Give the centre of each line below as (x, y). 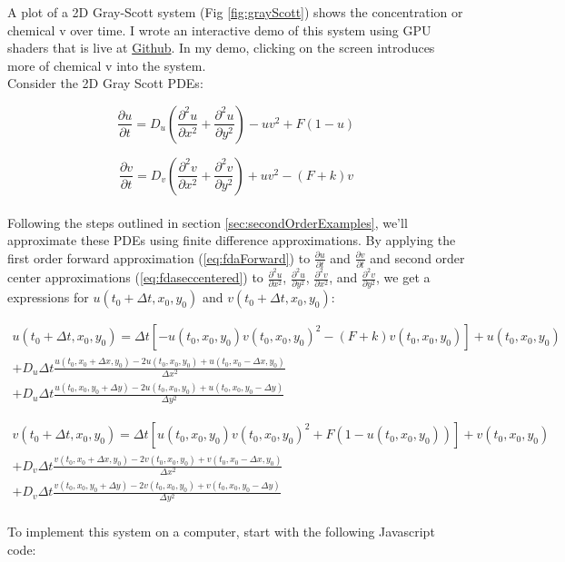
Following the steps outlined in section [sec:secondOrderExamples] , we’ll (208, 222)
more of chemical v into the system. (107, 65)
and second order (417, 257)
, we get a (403, 277)
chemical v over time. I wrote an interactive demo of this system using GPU (219, 30)
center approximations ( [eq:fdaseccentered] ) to (135, 277)
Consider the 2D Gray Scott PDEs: (105, 83)
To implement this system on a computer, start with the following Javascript (221, 532)
